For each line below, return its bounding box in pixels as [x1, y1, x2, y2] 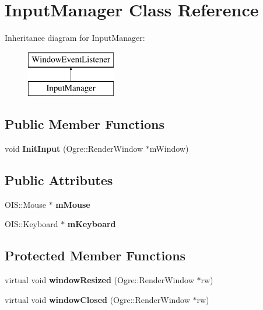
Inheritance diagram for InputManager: [5, 32, 145, 44]
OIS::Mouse [5, 198, 46, 210]
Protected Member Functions [5, 246, 186, 264]
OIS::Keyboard [5, 218, 58, 230]
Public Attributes [5, 171, 113, 189]
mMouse [55, 198, 90, 210]
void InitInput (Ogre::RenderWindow [5, 142, 143, 155]
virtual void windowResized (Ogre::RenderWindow [5, 274, 194, 286]
